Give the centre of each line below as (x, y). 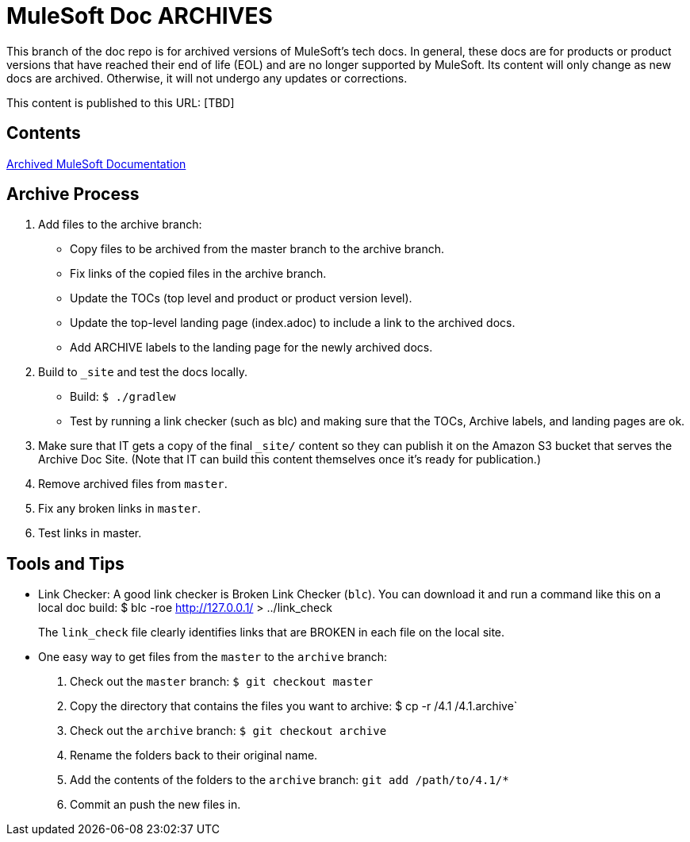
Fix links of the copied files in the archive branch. (198, 274)
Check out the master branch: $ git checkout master (222, 682)
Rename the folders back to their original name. (194, 755)
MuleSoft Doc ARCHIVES (140, 16)
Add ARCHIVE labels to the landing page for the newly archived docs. (251, 348)
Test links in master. (90, 533)
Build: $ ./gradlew (123, 397)
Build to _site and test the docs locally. (143, 372)
